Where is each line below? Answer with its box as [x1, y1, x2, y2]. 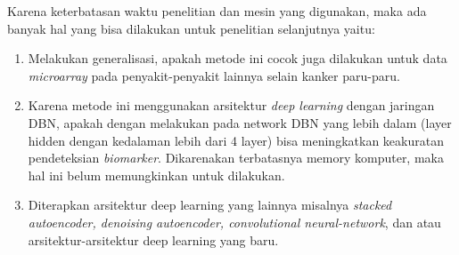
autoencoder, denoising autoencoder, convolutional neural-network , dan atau [28, 212, 441, 231]
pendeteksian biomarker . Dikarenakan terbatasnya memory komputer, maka [28, 148, 444, 167]
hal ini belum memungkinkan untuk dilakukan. [28, 165, 285, 184]
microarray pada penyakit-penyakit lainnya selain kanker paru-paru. [28, 66, 400, 84]
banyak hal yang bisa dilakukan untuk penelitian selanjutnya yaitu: [7, 19, 375, 37]
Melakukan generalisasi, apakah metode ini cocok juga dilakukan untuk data [28, 49, 447, 68]
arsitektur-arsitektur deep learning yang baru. [28, 230, 279, 249]
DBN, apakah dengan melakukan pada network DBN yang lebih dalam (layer [28, 113, 452, 131]
